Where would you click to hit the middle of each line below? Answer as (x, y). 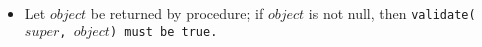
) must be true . (163, 31)
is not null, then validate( (392, 13)
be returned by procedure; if (177, 13)
